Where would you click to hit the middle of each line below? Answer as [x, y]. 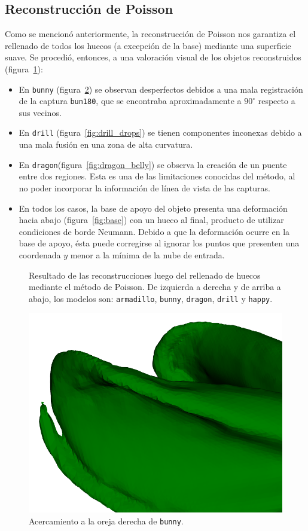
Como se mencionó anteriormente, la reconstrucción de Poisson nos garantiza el [150, 34]
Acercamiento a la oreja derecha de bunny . [106, 521]
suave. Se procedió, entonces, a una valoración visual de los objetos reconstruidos [153, 57]
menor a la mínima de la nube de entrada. [147, 254]
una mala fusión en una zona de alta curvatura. [106, 144]
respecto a [277, 101]
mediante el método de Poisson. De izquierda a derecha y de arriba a [155, 287]
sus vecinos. [40, 112]
